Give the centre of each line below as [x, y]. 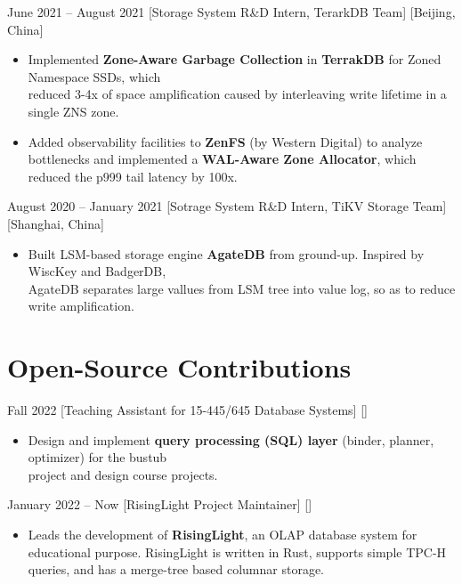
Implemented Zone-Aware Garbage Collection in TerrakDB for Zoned [235, 59]
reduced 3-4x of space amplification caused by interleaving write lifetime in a [237, 94]
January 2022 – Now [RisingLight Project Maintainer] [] [160, 504]
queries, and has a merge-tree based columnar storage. [176, 569]
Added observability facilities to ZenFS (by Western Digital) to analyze [225, 141]
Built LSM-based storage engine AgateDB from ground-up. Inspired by [226, 253]
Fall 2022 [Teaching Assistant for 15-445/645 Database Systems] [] [187, 410]
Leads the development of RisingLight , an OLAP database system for [223, 534]
